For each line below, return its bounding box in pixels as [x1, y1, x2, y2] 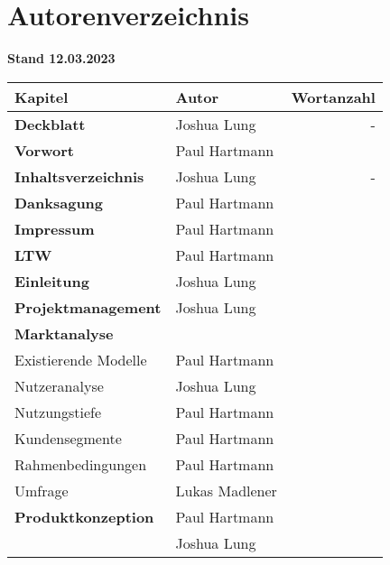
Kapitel [14, 86, 69, 107]
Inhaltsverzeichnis [14, 165, 144, 187]
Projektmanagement [14, 296, 162, 318]
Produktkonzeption [14, 505, 154, 527]
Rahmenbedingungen [14, 453, 147, 475]
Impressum [14, 218, 95, 239]
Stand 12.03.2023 [7, 49, 116, 68]
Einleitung [14, 270, 89, 292]
